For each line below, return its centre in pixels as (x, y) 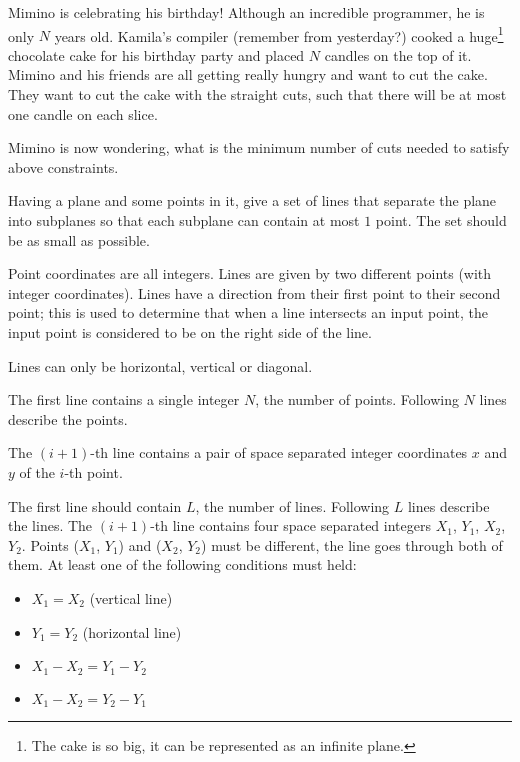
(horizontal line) (132, 631)
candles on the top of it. (398, 54)
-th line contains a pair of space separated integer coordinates (279, 452)
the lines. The (50, 525)
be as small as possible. (79, 239)
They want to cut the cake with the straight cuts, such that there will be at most (257, 94)
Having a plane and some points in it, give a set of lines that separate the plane (252, 200)
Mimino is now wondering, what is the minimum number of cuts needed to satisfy (259, 147)
